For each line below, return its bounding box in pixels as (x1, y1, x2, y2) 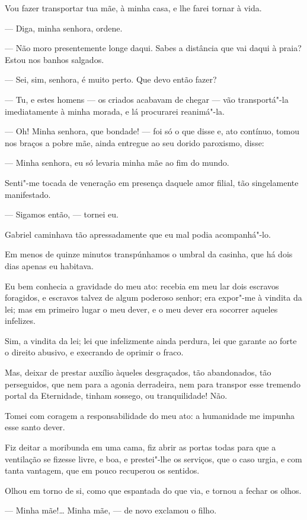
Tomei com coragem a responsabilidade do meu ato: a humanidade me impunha (5, 409, 295, 421)
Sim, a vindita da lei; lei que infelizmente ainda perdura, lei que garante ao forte (5, 334, 297, 346)
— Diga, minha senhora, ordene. (5, 21, 123, 34)
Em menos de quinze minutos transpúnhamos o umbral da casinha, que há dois (5, 248, 293, 260)
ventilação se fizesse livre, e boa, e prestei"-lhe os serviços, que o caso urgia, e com (5, 452, 302, 465)
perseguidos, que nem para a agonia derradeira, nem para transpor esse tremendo (5, 377, 300, 390)
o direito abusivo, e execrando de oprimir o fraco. (5, 346, 184, 358)
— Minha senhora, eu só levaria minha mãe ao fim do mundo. (5, 156, 229, 169)
